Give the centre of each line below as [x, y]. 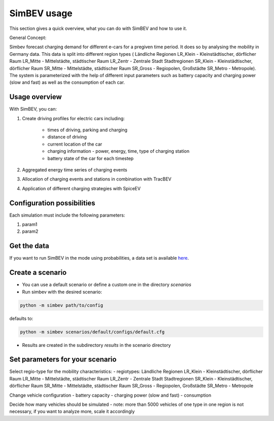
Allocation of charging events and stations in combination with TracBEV [97, 179]
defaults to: [21, 318]
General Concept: [28, 38]
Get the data [29, 246]
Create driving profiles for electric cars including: [74, 118]
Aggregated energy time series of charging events [75, 169]
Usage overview [36, 97]
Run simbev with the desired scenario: [62, 292]
